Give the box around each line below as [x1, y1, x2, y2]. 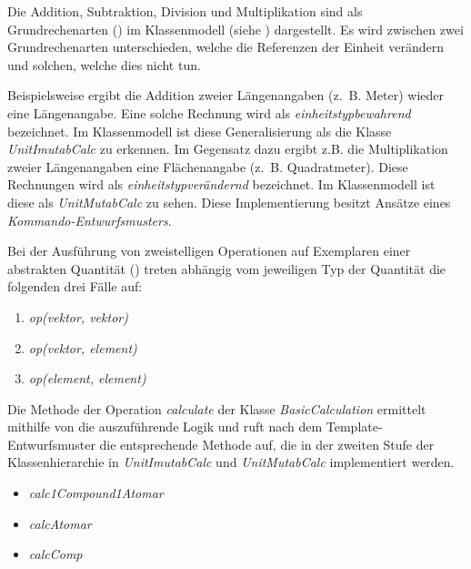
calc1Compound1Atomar [28, 483, 164, 503]
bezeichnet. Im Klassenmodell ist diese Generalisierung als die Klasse [7, 121, 392, 140]
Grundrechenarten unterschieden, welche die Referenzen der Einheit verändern [7, 37, 445, 56]
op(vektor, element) [28, 338, 137, 357]
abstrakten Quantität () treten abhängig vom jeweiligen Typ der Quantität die [7, 259, 446, 278]
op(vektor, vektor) [28, 307, 128, 326]
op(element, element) [28, 369, 146, 388]
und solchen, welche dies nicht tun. [7, 55, 201, 74]
